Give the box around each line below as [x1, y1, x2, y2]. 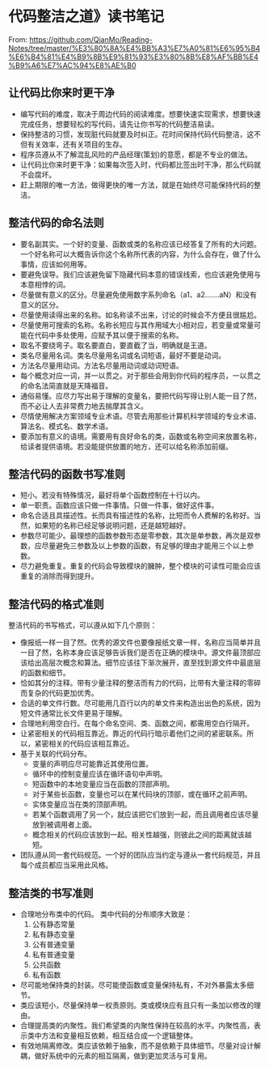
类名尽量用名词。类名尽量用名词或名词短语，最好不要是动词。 [19, 350, 226, 360]
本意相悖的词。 [19, 279, 70, 289]
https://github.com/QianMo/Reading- [29, 34, 153, 45]
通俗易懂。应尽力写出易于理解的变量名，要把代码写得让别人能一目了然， [19, 390, 261, 401]
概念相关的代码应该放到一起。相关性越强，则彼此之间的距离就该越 [32, 830, 252, 840]
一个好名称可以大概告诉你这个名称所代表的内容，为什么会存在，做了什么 [19, 249, 261, 259]
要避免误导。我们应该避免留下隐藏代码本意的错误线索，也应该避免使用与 [19, 269, 261, 279]
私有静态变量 [32, 930, 75, 939]
